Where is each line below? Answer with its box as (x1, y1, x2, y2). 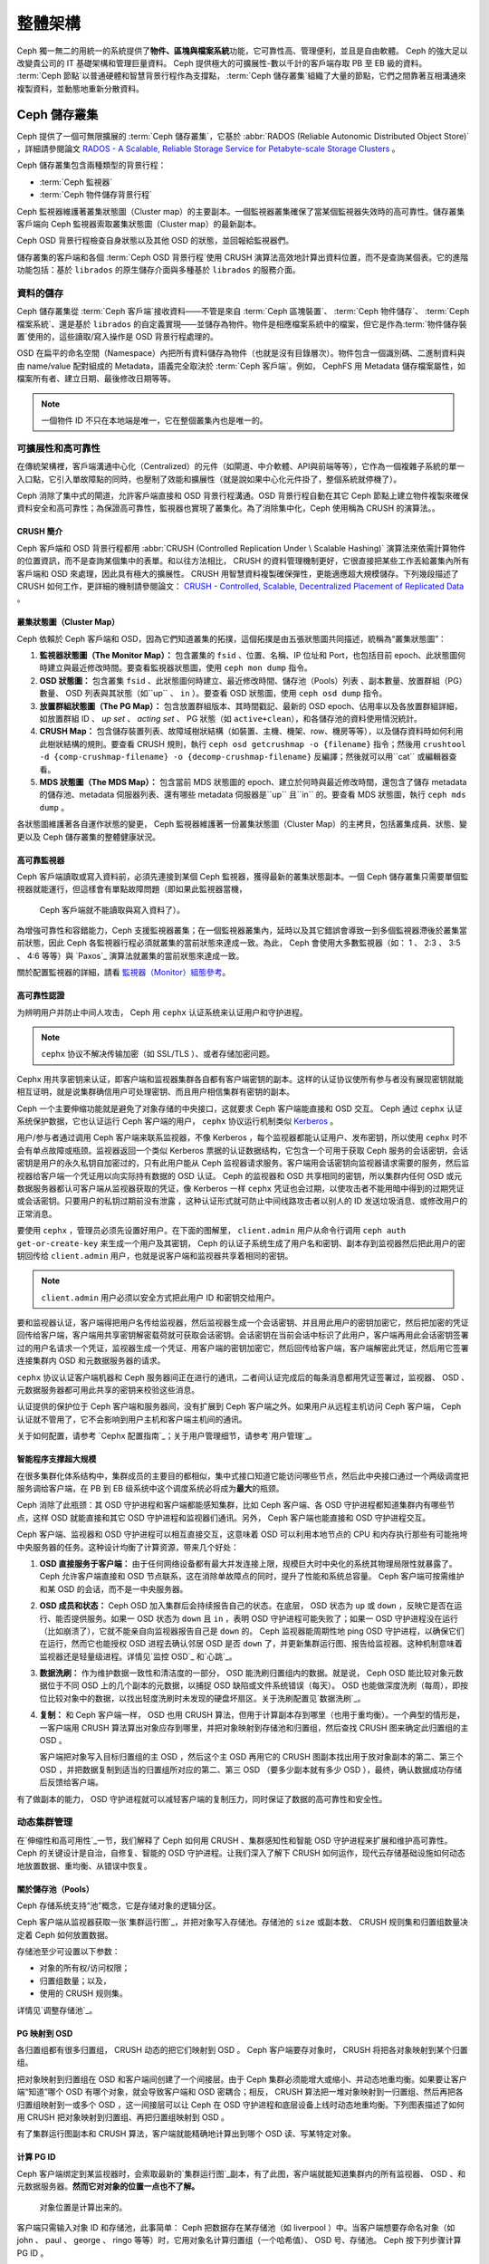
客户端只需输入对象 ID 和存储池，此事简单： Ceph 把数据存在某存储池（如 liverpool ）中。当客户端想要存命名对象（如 (16, 2221, 455, 2232)
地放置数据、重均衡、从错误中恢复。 (16, 1860, 152, 1871)
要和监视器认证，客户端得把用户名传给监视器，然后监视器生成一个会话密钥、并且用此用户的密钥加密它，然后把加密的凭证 (16, 1318, 469, 1329)
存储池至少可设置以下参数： (16, 1946, 120, 1957)
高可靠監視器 (16, 854, 65, 865)
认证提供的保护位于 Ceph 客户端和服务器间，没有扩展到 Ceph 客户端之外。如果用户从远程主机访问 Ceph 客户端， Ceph (16, 1401, 462, 1412)
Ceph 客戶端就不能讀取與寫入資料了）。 (39, 904, 186, 915)
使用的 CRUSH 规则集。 (39, 1988, 128, 1999)
